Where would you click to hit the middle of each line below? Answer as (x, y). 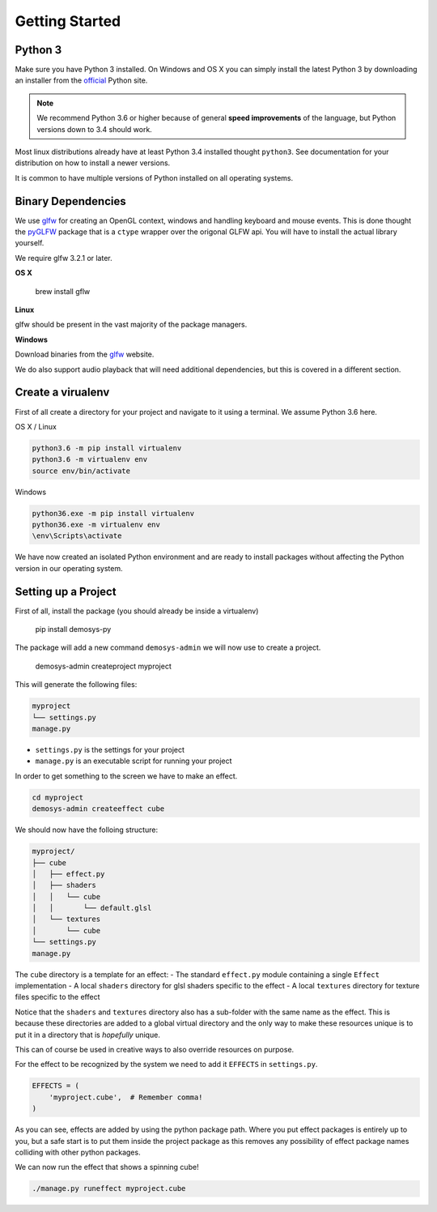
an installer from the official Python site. (81, 80)
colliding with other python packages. (78, 1152)
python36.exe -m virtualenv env (96, 525)
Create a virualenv (62, 393)
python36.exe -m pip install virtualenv (113, 513)
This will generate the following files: (76, 685)
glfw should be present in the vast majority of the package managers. (131, 325)
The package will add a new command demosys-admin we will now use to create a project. (168, 647)
